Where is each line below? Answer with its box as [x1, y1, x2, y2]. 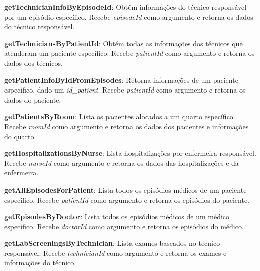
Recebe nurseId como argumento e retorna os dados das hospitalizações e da [4, 157, 239, 168]
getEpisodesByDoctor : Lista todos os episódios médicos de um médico [4, 211, 230, 222]
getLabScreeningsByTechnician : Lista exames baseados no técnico [4, 238, 220, 248]
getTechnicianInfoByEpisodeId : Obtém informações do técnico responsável [4, 2, 247, 12]
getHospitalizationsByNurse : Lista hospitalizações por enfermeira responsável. [4, 148, 256, 158]
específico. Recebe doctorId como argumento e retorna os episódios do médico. [4, 221, 244, 231]
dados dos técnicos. [4, 57, 63, 68]
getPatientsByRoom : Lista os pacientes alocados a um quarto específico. [4, 111, 235, 122]
